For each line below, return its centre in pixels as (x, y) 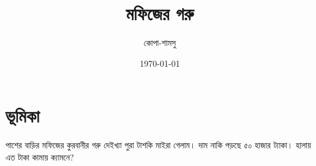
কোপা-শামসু (160, 43)
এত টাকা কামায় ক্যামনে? (40, 157)
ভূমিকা (23, 115)
